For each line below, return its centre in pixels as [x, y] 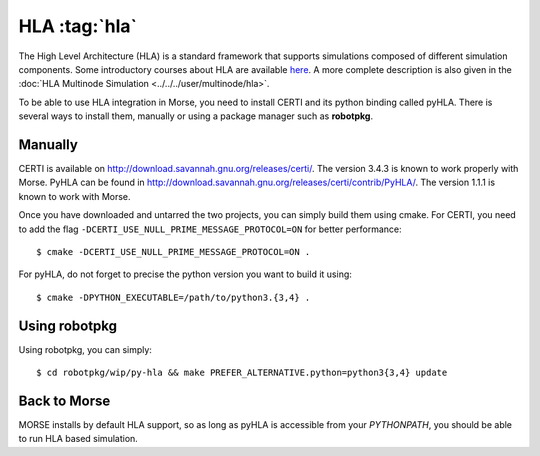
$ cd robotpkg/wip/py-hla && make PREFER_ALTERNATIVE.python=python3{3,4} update [242, 373]
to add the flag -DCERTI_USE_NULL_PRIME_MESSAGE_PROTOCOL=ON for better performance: [210, 229]
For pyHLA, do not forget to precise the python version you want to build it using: [185, 274]
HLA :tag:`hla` [78, 26]
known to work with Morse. [74, 196]
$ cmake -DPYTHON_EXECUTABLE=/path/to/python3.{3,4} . [173, 297]
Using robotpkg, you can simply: [85, 349]
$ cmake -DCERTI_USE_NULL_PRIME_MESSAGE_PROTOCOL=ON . [173, 251]
